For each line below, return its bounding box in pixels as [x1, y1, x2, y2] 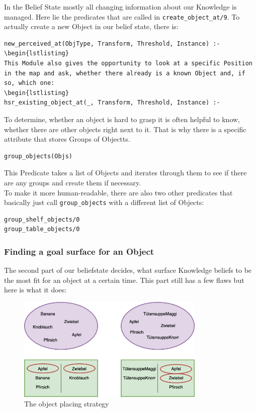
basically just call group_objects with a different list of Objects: [4, 197, 204, 208]
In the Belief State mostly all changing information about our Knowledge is [4, 2, 237, 12]
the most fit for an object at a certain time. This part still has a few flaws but [4, 274, 244, 285]
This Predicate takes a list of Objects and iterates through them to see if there [4, 167, 247, 178]
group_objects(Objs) [4, 152, 73, 160]
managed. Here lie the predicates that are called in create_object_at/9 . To [4, 11, 240, 22]
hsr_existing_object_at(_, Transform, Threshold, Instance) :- [4, 99, 220, 107]
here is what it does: [4, 284, 67, 295]
